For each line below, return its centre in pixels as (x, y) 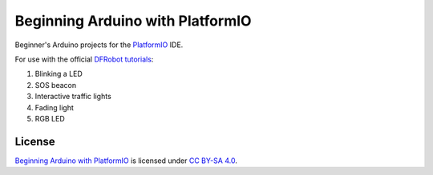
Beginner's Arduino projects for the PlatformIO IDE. (99, 45)
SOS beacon (56, 85)
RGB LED (50, 118)
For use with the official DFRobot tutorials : (84, 59)
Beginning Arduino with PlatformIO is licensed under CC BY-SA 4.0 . (126, 161)
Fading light (54, 107)
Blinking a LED (59, 74)
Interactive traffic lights (73, 97)
